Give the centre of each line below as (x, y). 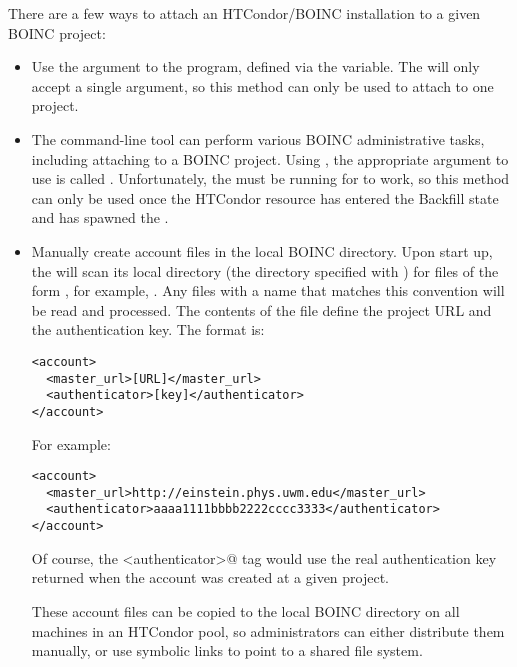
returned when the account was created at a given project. (210, 577)
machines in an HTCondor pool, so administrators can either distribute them (268, 630)
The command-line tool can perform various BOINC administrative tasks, (258, 138)
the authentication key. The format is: (148, 329)
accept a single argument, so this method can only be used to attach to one (262, 85)
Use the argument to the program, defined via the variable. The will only (255, 66)
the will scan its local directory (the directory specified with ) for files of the (265, 270)
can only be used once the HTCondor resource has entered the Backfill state (265, 197)
